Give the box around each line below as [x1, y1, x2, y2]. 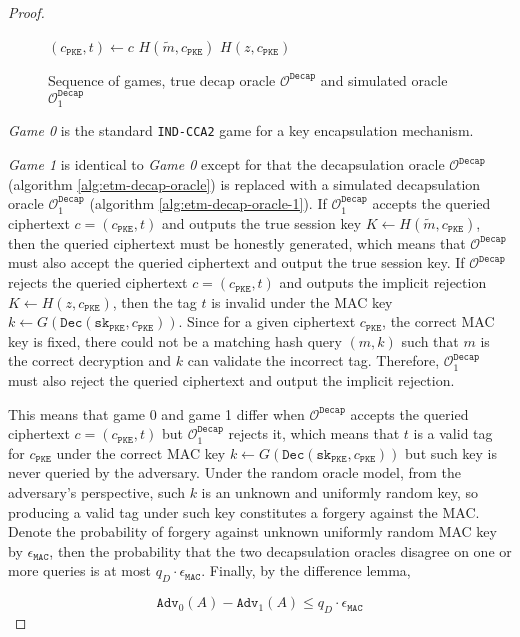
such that [401, 330, 459, 351]
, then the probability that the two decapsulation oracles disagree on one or [49, 540, 512, 561]
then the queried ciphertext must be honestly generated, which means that [8, 232, 466, 253]
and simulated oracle [320, 69, 448, 90]
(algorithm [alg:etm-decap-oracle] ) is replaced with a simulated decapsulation [8, 173, 481, 194]
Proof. [8, 2, 45, 22]
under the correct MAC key [56, 442, 226, 463]
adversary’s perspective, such [8, 481, 185, 502]
